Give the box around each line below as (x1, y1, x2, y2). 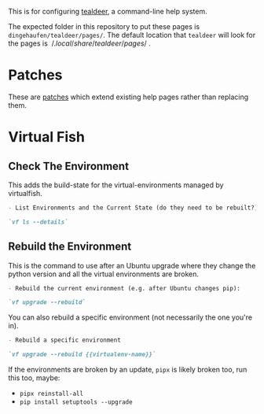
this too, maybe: (8, 373, 60, 383)
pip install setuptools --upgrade (19, 398, 133, 406)
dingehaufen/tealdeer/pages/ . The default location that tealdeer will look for (8, 31, 256, 39)
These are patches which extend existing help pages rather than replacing (8, 92, 249, 102)
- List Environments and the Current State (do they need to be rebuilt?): (8, 204, 262, 212)
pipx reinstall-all (19, 390, 84, 397)
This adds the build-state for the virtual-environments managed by (8, 180, 224, 190)
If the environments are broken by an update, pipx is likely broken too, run (8, 365, 247, 374)
